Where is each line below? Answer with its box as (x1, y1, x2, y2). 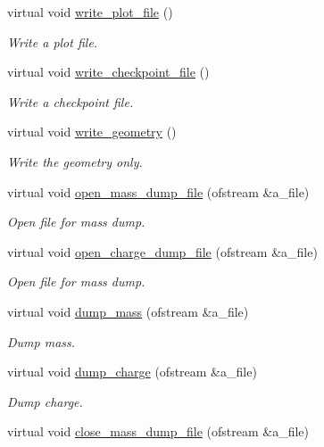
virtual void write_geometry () (7, 122, 177, 141)
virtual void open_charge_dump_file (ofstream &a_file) (7, 242, 318, 261)
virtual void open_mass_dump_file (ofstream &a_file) (7, 182, 310, 201)
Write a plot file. (7, 32, 98, 51)
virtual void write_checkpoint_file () (7, 62, 210, 81)
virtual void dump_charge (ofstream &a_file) (7, 362, 257, 381)
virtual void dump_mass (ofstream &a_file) (7, 302, 249, 320)
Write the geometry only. (7, 152, 143, 170)
